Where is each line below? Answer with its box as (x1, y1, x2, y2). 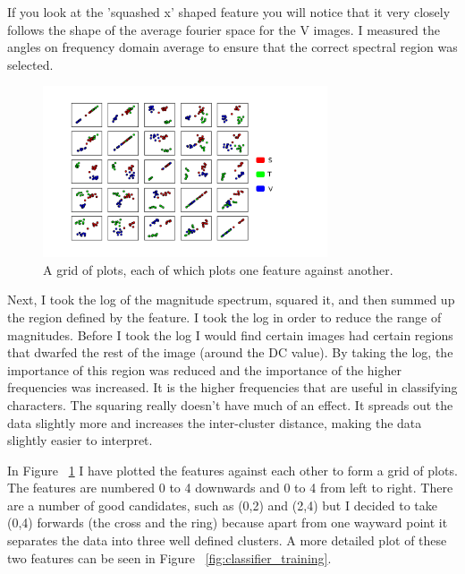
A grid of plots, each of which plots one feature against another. (43, 260, 393, 278)
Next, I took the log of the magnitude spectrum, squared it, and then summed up (7, 290, 455, 309)
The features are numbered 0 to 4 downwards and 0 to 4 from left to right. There (7, 478, 453, 497)
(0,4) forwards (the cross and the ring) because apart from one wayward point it (7, 513, 448, 532)
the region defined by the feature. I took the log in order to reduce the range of (7, 307, 442, 326)
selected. (7, 55, 54, 73)
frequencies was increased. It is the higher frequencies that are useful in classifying (7, 378, 458, 397)
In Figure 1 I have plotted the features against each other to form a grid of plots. (7, 460, 458, 479)
